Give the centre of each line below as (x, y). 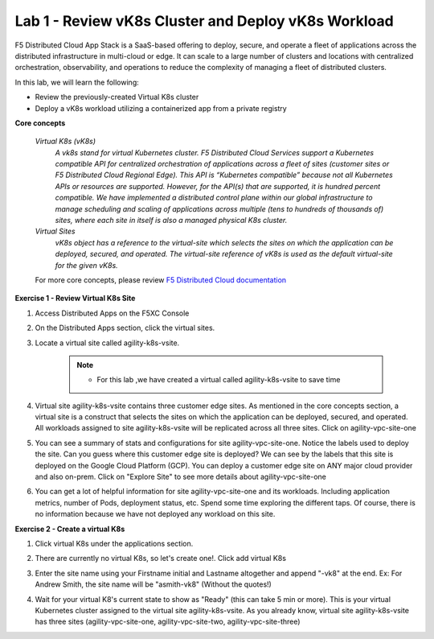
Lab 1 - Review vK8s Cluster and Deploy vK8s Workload (204, 21)
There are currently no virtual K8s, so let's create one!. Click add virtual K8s (161, 559)
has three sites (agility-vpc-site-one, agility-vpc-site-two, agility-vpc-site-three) (168, 622)
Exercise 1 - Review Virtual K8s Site (75, 299)
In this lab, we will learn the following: (77, 82)
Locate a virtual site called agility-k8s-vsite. (107, 343)
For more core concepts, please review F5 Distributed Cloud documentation (161, 280)
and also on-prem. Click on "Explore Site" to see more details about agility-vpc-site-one (181, 477)
